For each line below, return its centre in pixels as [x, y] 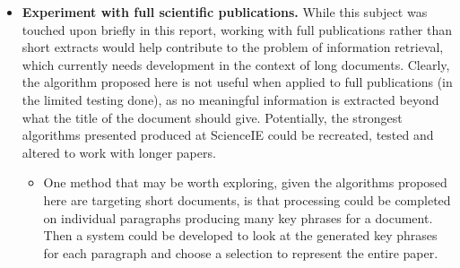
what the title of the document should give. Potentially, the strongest [212, 117]
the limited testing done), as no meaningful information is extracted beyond [230, 99]
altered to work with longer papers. [119, 152]
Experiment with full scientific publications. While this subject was [225, 12]
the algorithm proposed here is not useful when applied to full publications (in [237, 82]
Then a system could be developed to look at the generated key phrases [240, 235]
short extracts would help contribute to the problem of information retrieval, [233, 47]
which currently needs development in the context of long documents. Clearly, [236, 64]
